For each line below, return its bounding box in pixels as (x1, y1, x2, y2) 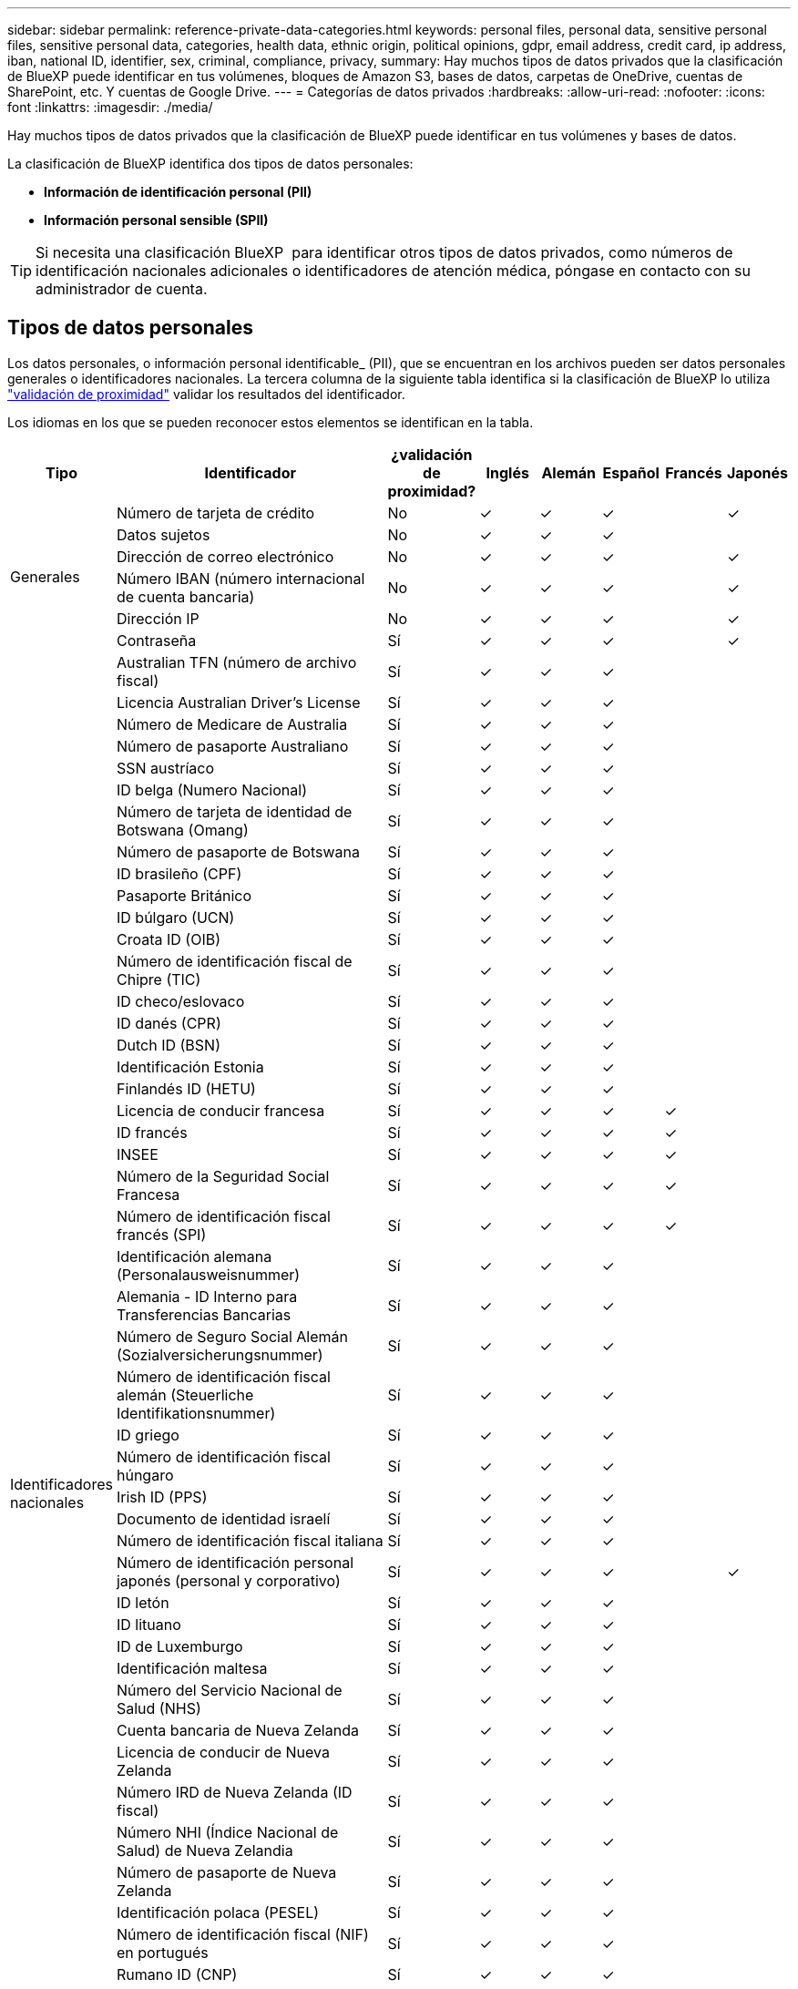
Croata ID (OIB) (116, 929, 220, 948)
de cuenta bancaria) (116, 587, 255, 606)
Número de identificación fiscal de (116, 951, 353, 970)
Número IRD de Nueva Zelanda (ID (116, 1782, 353, 1801)
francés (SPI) (116, 1225, 207, 1244)
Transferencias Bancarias (116, 1305, 292, 1324)
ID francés (116, 1123, 188, 1142)
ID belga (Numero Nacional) (116, 780, 307, 799)
